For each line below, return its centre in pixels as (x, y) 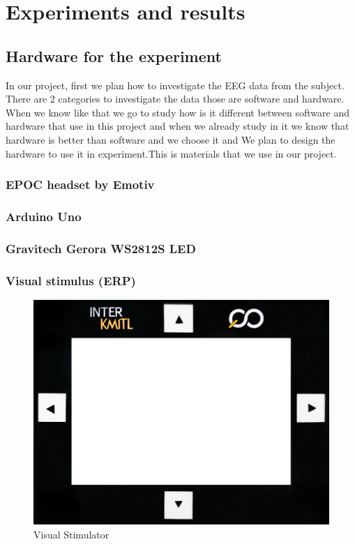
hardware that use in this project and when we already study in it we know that (177, 126)
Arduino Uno (44, 216)
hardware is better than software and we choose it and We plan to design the (171, 139)
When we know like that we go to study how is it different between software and (177, 112)
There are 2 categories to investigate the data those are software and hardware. (175, 99)
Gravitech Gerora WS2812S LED (101, 248)
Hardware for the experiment (114, 55)
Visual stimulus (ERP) (71, 280)
